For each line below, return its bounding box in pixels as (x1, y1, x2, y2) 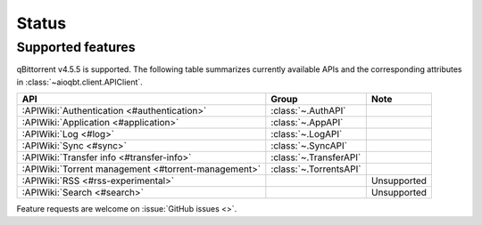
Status (16, 13, 67, 33)
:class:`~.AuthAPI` (270, 105, 346, 117)
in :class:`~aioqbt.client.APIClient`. (16, 76, 143, 87)
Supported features (16, 39, 136, 55)
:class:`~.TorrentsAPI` (270, 163, 361, 175)
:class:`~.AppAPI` (270, 117, 344, 129)
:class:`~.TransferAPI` (270, 151, 361, 164)
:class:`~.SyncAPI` (270, 140, 348, 152)
